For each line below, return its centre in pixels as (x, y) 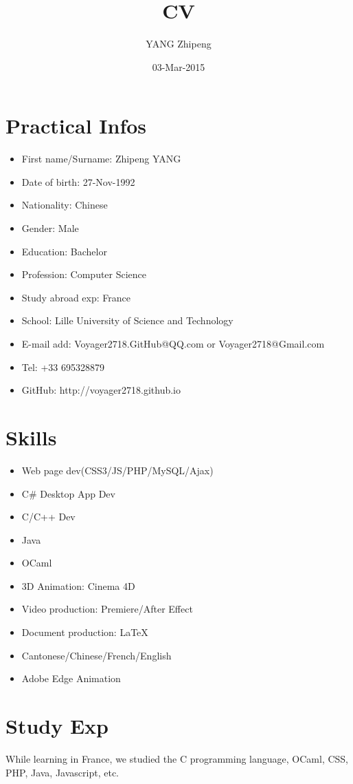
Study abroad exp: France (76, 297)
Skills (31, 437)
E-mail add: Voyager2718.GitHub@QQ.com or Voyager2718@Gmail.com (173, 343)
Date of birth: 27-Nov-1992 (78, 181)
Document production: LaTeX (85, 632)
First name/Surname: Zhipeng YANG (101, 159)
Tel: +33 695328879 (63, 367)
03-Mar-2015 (179, 66)
